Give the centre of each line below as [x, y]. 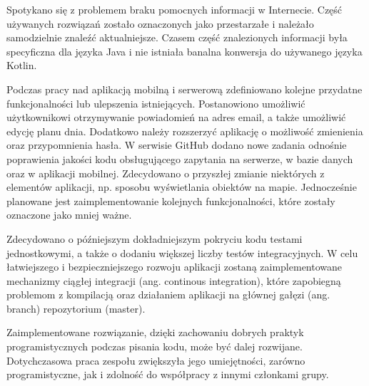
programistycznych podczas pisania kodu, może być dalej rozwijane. [155, 346]
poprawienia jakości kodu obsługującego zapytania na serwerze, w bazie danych [180, 158]
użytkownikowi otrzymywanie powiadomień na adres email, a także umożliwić [176, 117]
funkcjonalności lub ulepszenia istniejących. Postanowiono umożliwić [156, 103]
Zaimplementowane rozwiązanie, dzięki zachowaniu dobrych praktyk [155, 332]
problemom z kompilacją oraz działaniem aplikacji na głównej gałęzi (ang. [168, 294]
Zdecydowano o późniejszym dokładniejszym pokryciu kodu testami [155, 238]
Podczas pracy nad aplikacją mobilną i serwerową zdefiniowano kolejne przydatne [184, 89]
